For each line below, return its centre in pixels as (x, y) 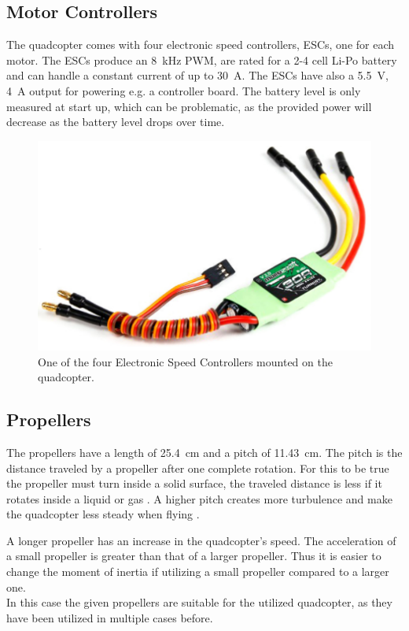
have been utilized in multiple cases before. (110, 617)
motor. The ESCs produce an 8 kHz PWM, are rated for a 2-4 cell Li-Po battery (202, 59)
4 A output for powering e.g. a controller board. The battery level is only (184, 90)
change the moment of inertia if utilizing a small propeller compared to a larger (198, 572)
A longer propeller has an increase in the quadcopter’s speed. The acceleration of (201, 540)
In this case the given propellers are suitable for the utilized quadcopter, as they (199, 602)
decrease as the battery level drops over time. (116, 122)
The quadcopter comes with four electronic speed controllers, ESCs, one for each (201, 45)
